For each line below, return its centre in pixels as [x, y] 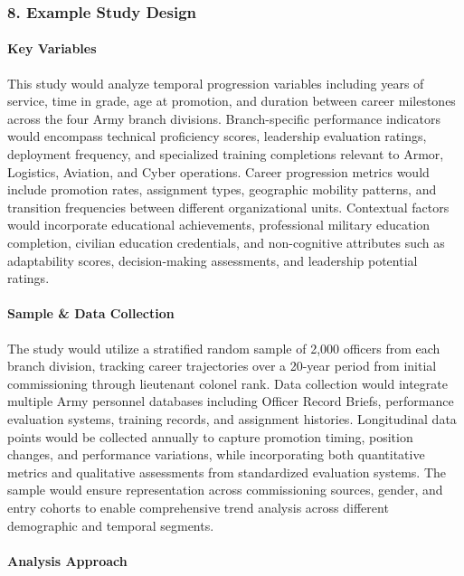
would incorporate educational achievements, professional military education [219, 225]
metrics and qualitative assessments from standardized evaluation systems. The [227, 472]
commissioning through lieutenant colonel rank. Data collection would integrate [227, 383]
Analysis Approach [67, 560]
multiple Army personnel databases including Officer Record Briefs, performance [231, 401]
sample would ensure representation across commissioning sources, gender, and [225, 490]
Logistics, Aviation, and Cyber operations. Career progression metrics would [218, 171]
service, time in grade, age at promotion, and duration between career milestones [232, 101]
